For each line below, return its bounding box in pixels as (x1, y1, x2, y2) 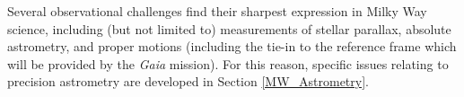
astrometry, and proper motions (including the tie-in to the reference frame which (7, 37, 457, 56)
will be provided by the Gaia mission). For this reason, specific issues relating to (7, 54, 449, 73)
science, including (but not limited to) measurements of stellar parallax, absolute (7, 19, 451, 38)
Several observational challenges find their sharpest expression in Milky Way (7, 2, 427, 20)
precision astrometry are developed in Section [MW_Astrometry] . (7, 72, 369, 91)
